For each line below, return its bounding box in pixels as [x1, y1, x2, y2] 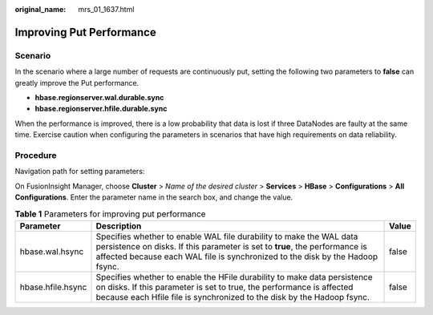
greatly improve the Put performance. [14, 78, 140, 87]
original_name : [14, 5, 67, 14]
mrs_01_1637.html [78, 5, 135, 14]
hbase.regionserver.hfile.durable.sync [34, 104, 168, 114]
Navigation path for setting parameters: [14, 167, 145, 176]
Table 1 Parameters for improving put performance [14, 208, 206, 220]
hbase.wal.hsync [19, 245, 84, 256]
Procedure [14, 149, 57, 160]
